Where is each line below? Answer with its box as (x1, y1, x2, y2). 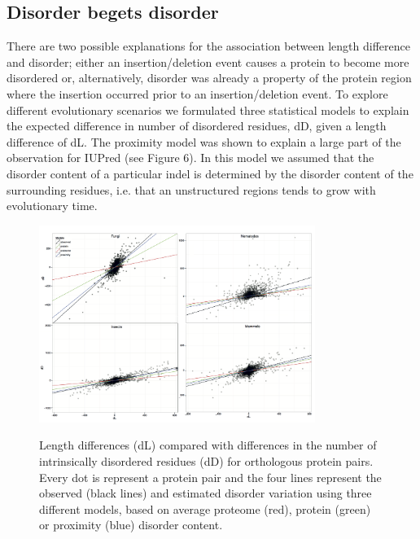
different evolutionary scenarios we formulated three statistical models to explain (7, 101, 409, 118)
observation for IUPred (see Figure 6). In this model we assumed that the (7, 149, 374, 166)
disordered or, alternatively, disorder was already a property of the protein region (7, 69, 412, 86)
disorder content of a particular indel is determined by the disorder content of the (7, 164, 413, 182)
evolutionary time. (7, 197, 98, 214)
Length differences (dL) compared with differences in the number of (39, 436, 377, 454)
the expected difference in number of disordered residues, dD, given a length (7, 117, 387, 134)
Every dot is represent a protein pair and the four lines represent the (39, 468, 382, 485)
